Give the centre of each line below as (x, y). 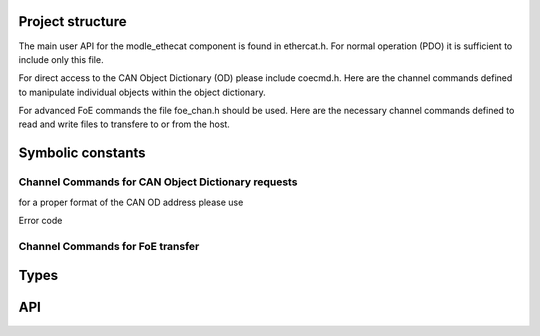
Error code (40, 221)
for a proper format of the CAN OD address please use (131, 202)
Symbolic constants (82, 153)
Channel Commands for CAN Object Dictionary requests (158, 182)
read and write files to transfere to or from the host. (124, 124)
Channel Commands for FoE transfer (109, 246)
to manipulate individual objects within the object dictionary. (142, 92)
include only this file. (61, 59)
